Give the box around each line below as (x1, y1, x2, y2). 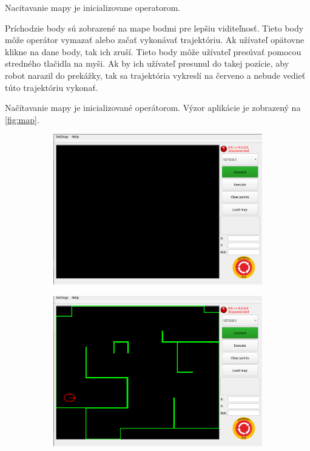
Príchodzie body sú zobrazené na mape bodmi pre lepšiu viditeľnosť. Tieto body (5, 21, 304, 34)
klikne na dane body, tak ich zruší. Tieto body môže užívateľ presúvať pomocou (5, 45, 302, 58)
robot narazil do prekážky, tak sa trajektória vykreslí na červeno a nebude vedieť (5, 68, 306, 81)
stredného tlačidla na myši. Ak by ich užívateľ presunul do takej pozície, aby (5, 57, 289, 70)
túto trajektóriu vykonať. (5, 81, 98, 93)
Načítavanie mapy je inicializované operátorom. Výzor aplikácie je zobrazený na (5, 101, 301, 114)
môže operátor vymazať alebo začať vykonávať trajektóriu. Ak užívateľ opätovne (5, 33, 305, 46)
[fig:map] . (5, 113, 39, 125)
